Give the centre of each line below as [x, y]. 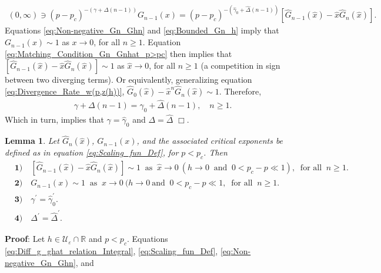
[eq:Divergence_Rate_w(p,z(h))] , [65, 91]
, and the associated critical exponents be [210, 141]
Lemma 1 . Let [32, 141]
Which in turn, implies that [54, 119]
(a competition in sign [240, 65]
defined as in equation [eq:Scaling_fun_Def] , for [92, 152]
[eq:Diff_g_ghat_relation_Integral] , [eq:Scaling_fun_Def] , [111, 251]
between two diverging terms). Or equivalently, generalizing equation [128, 80]
